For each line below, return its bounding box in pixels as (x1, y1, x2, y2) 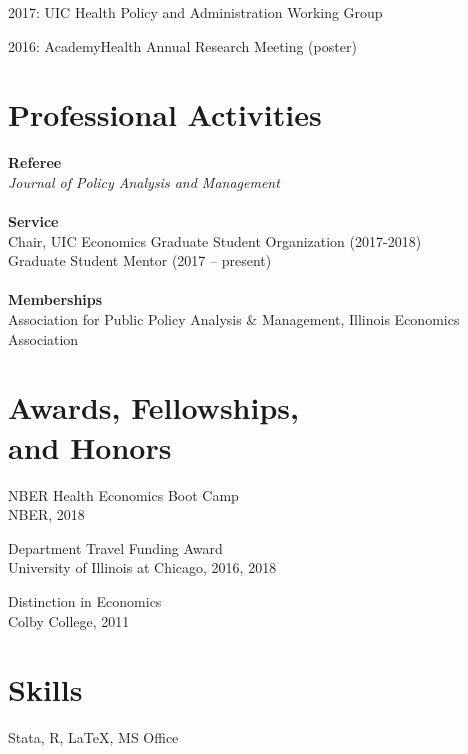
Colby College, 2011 (8, 610, 130, 631)
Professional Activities (8, 94, 322, 135)
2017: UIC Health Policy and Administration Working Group (8, 2, 383, 22)
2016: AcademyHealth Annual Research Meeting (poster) (8, 35, 357, 56)
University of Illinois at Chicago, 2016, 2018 (8, 557, 277, 578)
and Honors (8, 426, 172, 467)
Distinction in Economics (8, 590, 162, 611)
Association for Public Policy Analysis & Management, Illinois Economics (8, 309, 460, 330)
